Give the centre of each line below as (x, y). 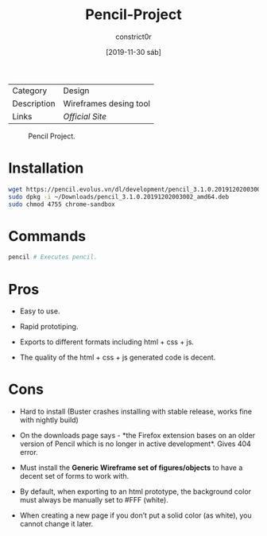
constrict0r (133, 37)
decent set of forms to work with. (74, 476)
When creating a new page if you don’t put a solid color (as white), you (135, 515)
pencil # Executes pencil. (53, 257)
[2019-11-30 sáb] (133, 52)
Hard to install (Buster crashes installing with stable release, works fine (136, 412)
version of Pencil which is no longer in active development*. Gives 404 (135, 444)
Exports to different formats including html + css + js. (107, 342)
